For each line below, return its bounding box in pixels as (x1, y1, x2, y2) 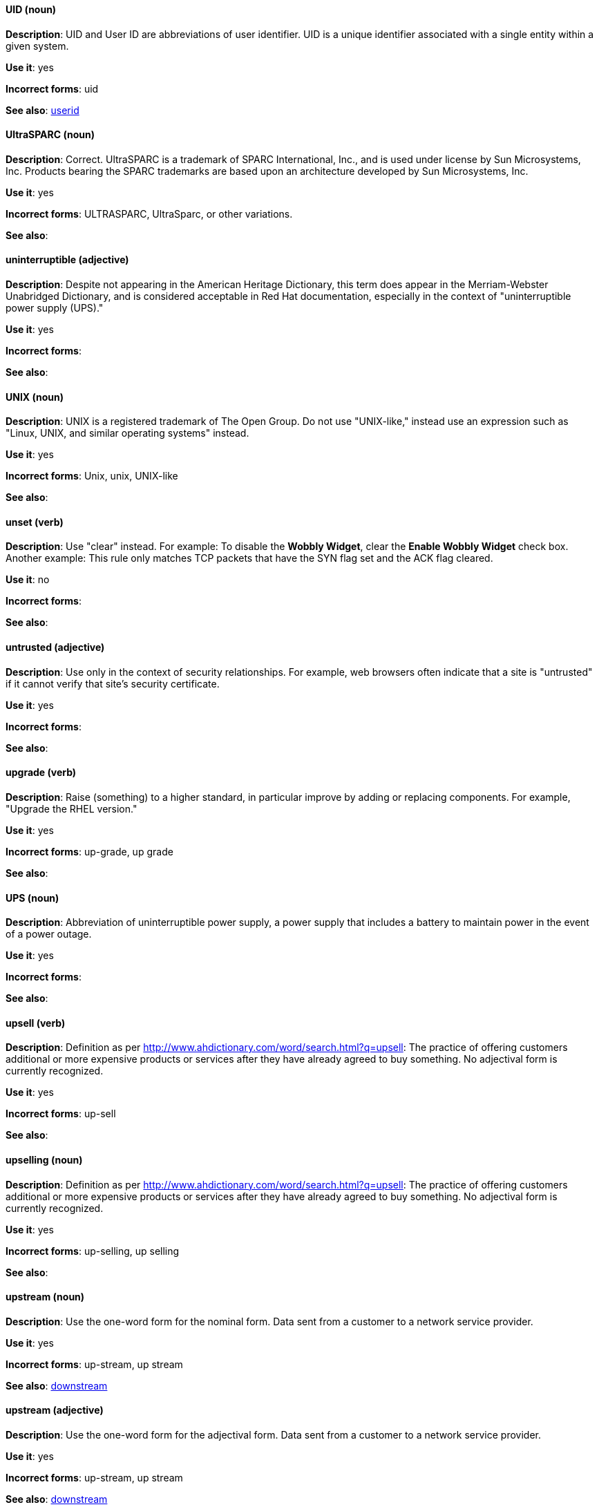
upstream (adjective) (6, 1404, 104, 1416)
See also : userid (6, 104, 79, 116)
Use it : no (6, 574, 50, 586)
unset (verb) (6, 515, 64, 528)
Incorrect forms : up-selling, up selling (6, 1244, 180, 1257)
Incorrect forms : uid (6, 82, 99, 95)
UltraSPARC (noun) (6, 129, 95, 141)
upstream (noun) (6, 1291, 85, 1303)
